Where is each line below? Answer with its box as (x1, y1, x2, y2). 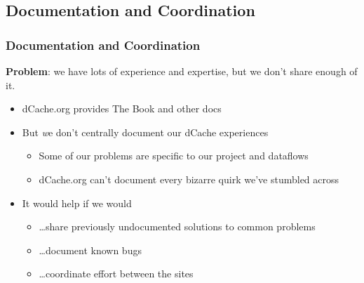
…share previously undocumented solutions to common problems (39, 219, 316, 234)
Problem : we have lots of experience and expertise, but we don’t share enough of (6, 64, 358, 78)
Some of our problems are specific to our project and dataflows (39, 148, 309, 163)
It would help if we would (22, 195, 132, 210)
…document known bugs (39, 242, 142, 257)
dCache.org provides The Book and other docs (22, 101, 222, 116)
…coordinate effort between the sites (39, 266, 194, 281)
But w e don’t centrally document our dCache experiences (22, 124, 269, 139)
